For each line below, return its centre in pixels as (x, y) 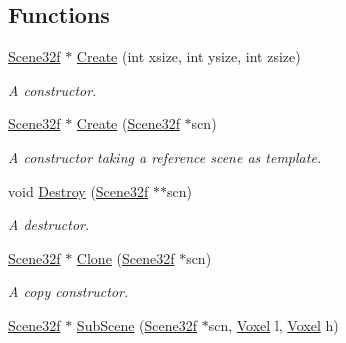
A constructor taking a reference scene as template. (165, 156)
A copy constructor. (68, 291)
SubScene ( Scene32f (137, 324)
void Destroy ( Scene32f (78, 190)
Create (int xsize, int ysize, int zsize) (188, 56)
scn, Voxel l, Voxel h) (273, 324)
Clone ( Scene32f (125, 257)
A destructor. (49, 224)
